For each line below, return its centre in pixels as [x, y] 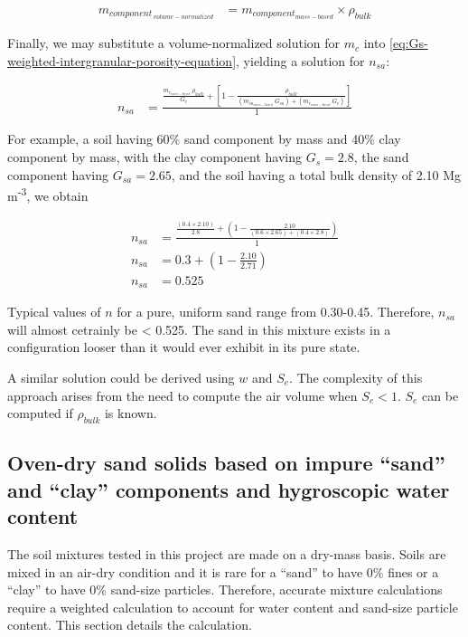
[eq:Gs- [409, 43]
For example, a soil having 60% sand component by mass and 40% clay [204, 139]
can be [440, 395]
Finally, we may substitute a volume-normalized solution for [174, 43]
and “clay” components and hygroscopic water [229, 489]
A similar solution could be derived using [121, 377]
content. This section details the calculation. [130, 625]
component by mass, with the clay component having [155, 157]
